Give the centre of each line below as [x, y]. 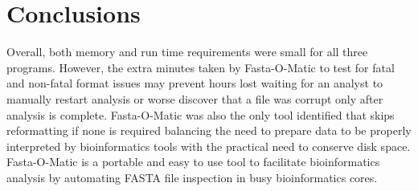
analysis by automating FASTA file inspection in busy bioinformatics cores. [192, 177]
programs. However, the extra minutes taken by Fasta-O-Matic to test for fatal [201, 67]
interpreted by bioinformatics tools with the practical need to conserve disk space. [209, 146]
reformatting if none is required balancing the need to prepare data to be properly [209, 130]
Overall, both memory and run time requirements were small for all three [187, 52]
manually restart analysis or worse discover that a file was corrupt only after [195, 98]
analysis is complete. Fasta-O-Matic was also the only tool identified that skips [201, 114]
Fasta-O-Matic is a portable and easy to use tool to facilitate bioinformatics [193, 162]
